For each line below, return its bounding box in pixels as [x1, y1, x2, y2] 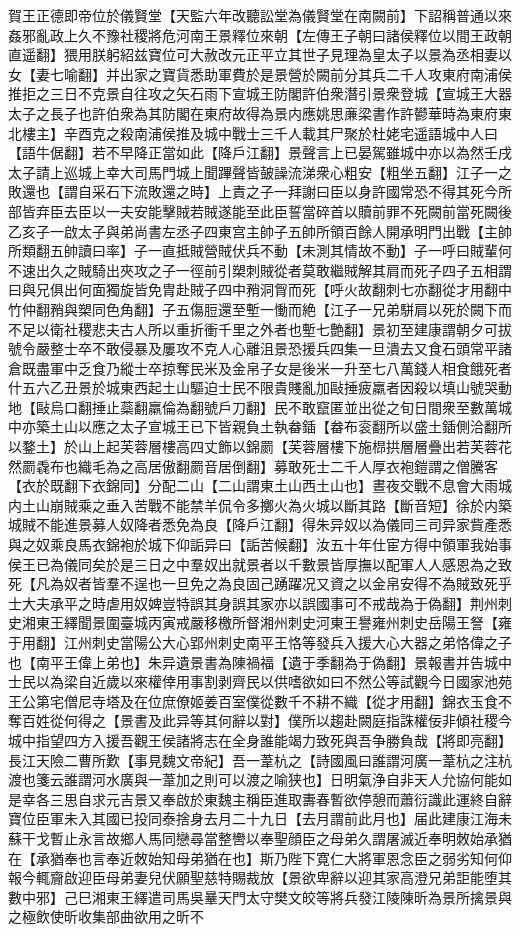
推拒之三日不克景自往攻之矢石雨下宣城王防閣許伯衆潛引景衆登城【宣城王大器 [8, 83, 512, 104]
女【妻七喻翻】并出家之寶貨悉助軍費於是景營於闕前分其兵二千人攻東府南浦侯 [8, 63, 512, 84]
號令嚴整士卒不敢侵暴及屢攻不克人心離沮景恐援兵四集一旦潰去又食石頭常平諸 [8, 338, 512, 359]
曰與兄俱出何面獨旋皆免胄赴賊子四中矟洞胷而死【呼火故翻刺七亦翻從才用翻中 [8, 279, 512, 300]
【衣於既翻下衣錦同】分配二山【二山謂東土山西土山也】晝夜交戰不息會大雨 [8, 475, 498, 496]
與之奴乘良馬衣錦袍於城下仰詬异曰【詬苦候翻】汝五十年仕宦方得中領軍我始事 [8, 534, 512, 555]
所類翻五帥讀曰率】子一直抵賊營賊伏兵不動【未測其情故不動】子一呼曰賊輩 [8, 240, 498, 261]
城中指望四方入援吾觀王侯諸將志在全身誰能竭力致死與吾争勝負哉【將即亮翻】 [8, 729, 512, 750]
